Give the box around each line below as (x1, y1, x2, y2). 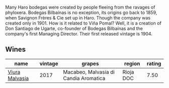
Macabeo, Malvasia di (63, 68, 115, 75)
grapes (81, 60, 99, 67)
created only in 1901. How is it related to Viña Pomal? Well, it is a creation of (5, 20, 162, 26)
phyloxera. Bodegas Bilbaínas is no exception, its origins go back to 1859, (5, 9, 157, 15)
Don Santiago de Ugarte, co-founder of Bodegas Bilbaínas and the (5, 25, 143, 31)
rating (146, 60, 161, 67)
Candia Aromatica (63, 74, 106, 81)
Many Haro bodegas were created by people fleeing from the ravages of (5, 4, 155, 10)
